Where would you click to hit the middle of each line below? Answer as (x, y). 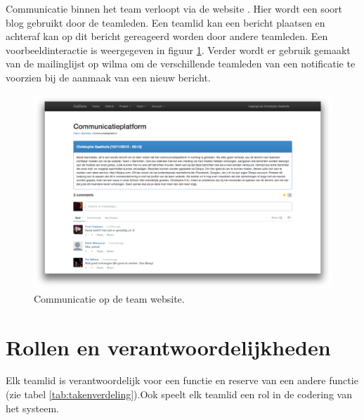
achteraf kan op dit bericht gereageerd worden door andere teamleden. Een (167, 36)
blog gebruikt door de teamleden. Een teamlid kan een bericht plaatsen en (165, 22)
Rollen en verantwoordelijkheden (168, 347)
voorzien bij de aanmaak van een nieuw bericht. (108, 77)
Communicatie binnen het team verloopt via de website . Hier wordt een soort (174, 8)
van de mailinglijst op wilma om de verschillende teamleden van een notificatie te (181, 64)
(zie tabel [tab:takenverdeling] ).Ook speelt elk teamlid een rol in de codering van (179, 394)
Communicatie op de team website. (109, 298)
